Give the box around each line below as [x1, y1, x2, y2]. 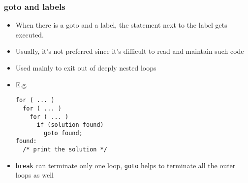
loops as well [15, 170, 54, 180]
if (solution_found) [36, 121, 104, 129]
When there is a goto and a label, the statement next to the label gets [15, 20, 227, 30]
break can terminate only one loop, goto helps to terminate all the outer [15, 160, 236, 170]
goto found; [44, 129, 83, 137]
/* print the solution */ [23, 146, 107, 153]
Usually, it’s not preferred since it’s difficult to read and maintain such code [15, 46, 244, 56]
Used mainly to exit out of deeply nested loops [15, 63, 156, 73]
